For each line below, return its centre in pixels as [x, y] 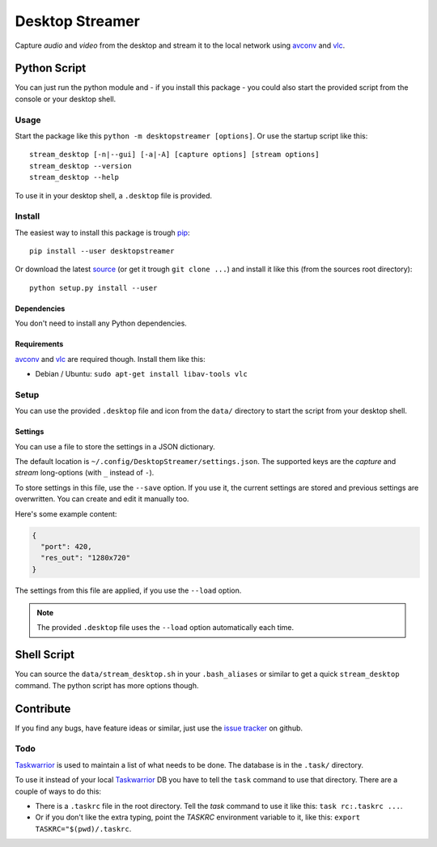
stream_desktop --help [74, 177]
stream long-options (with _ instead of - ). [85, 473]
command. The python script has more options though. [107, 685]
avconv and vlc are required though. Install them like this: [110, 359]
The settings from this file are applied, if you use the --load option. [128, 590]
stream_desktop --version [81, 166]
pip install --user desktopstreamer [102, 251]
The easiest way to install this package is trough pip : [102, 232]
